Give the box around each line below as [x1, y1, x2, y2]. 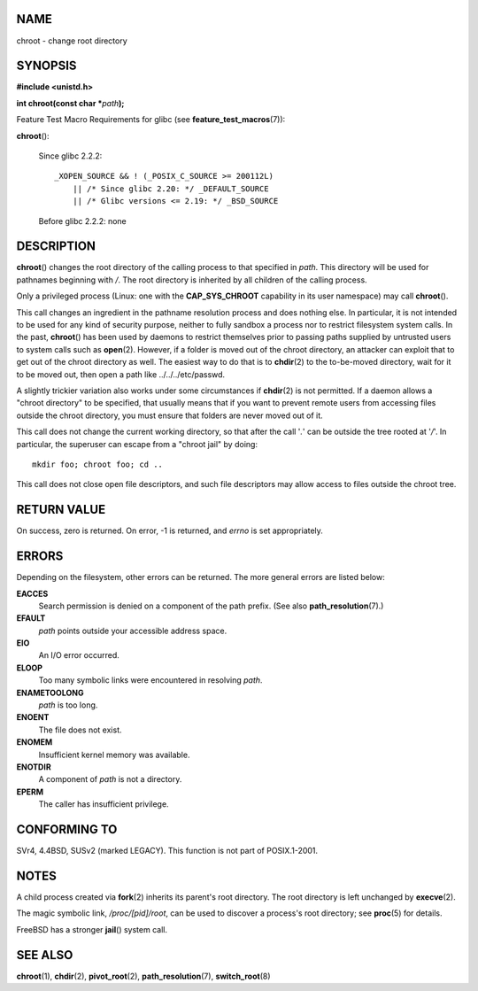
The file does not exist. [38, 724, 123, 735]
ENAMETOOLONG [16, 687, 84, 698]
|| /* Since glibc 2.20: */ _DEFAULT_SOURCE [72, 183, 269, 194]
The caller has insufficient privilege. [38, 799, 169, 809]
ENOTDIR [16, 762, 52, 772]
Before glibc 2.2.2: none [38, 215, 127, 226]
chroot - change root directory [16, 35, 127, 46]
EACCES [16, 588, 49, 599]
